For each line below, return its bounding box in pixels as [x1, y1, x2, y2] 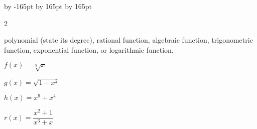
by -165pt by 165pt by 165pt [4, 1, 92, 11]
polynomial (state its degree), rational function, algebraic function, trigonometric [4, 35, 253, 45]
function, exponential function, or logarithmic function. [4, 44, 174, 55]
